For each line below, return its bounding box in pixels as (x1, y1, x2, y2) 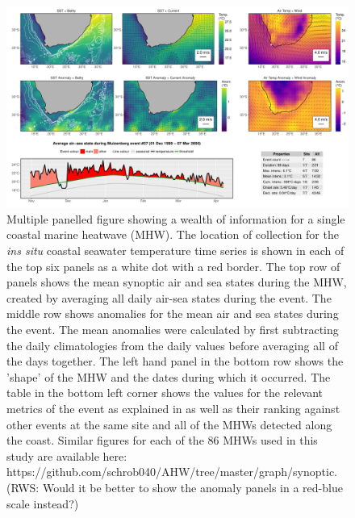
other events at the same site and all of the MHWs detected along (6, 416, 332, 432)
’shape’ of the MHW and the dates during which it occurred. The (6, 368, 331, 385)
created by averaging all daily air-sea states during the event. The (6, 289, 332, 306)
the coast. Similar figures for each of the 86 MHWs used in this (6, 432, 318, 449)
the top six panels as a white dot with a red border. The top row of (6, 257, 340, 274)
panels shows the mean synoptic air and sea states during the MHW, (6, 274, 347, 290)
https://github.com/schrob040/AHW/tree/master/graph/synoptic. (6, 463, 338, 480)
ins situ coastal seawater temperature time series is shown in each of (6, 242, 345, 259)
